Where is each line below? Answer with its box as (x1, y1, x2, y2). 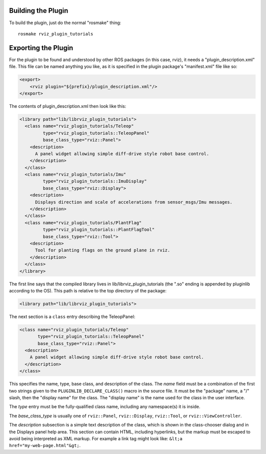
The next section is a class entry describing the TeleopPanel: (9, 314, 135, 319)
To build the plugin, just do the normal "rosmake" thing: (9, 20, 122, 26)
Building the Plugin (9, 6, 68, 15)
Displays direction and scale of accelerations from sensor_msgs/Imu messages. (35, 199, 233, 205)
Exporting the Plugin (9, 43, 73, 52)
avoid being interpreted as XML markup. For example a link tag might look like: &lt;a (9, 435, 183, 441)
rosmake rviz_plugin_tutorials (18, 31, 94, 36)
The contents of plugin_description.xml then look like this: (9, 103, 127, 109)
